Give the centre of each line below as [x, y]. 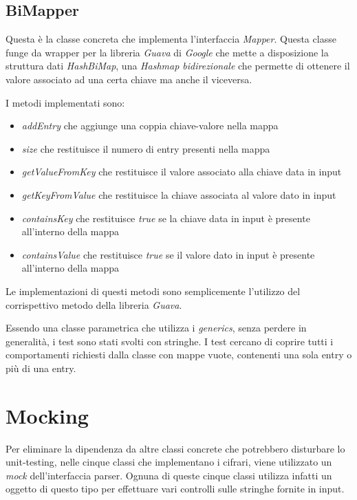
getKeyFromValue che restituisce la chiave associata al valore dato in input [179, 194]
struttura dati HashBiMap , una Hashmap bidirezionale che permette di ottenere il [178, 66]
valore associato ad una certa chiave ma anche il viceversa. [129, 79]
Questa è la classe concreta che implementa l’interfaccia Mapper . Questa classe [171, 39]
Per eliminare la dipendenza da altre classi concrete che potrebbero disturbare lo [175, 448]
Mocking [47, 415]
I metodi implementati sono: [65, 102]
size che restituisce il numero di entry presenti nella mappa [146, 148]
